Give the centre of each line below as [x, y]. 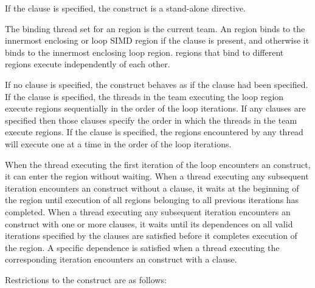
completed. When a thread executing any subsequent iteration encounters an [148, 211]
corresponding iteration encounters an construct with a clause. [121, 259]
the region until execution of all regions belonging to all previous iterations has [152, 200]
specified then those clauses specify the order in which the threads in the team [151, 120]
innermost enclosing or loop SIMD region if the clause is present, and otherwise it [157, 40]
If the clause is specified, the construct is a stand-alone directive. [126, 8]
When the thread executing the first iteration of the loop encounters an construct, [158, 164]
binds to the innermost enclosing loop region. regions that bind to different [144, 52]
